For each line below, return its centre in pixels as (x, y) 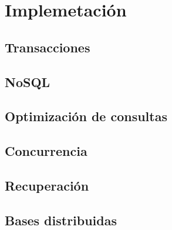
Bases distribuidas (61, 220)
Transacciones (48, 47)
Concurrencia (46, 151)
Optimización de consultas (86, 116)
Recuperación (47, 185)
